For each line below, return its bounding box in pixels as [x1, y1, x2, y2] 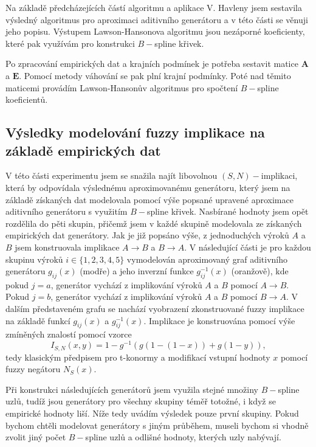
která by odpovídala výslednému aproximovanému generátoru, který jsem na [5, 181, 290, 193]
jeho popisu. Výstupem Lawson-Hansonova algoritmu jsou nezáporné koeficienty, [5, 25, 305, 38]
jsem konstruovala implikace [15, 240, 120, 253]
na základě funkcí [5, 314, 70, 327]
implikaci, [261, 169, 298, 182]
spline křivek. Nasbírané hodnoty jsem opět [146, 205, 309, 218]
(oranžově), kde [231, 265, 289, 277]
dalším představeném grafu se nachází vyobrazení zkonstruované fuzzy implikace [5, 302, 304, 315]
